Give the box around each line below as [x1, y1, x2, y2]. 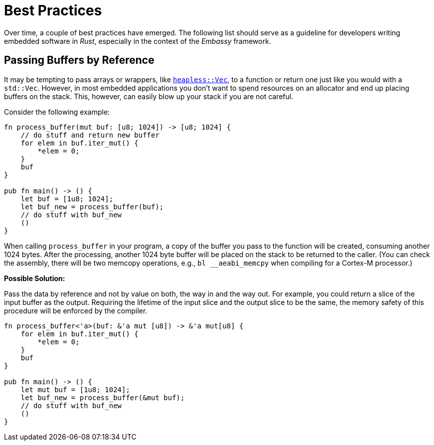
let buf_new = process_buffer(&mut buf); [20, 393, 185, 402]
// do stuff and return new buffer [20, 131, 159, 139]
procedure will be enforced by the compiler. [4, 306, 147, 315]
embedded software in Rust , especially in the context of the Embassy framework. [4, 36, 271, 45]
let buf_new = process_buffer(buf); [20, 202, 164, 211]
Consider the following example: [4, 107, 110, 116]
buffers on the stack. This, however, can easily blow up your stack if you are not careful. [4, 92, 293, 101]
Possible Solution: [4, 274, 65, 283]
